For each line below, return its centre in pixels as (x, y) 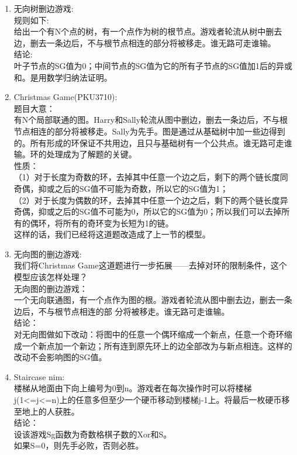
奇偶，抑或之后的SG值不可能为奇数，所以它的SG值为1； (121, 188)
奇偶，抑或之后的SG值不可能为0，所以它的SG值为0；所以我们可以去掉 (148, 211)
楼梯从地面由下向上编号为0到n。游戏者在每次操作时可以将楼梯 (133, 388)
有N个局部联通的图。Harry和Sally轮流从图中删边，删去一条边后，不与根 (151, 120)
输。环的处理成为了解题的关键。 (75, 154)
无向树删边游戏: (44, 8)
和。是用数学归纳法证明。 (63, 77)
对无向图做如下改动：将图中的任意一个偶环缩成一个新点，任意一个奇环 (149, 334)
